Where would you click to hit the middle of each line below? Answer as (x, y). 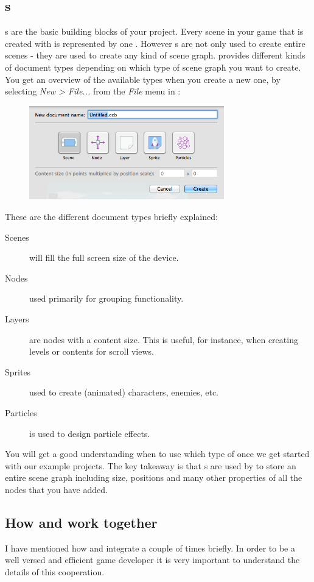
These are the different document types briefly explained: (111, 217)
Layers (17, 319)
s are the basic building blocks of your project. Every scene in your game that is (154, 31)
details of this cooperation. (55, 571)
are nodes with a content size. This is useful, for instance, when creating (164, 339)
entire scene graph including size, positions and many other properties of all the (154, 477)
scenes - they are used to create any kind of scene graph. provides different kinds (155, 55)
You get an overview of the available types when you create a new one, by (143, 79)
